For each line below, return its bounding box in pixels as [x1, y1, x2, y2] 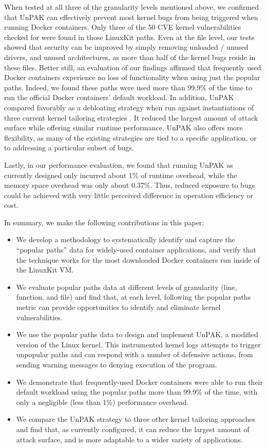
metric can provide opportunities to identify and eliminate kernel [16, 302, 221, 313]
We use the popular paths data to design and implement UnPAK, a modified [16, 329, 258, 340]
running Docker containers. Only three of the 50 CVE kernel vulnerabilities [4, 22, 241, 32]
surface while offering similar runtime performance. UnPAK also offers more [4, 122, 243, 133]
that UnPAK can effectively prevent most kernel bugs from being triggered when [4, 11, 258, 22]
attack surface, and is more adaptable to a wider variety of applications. [16, 434, 243, 444]
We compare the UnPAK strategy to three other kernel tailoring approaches [16, 414, 256, 424]
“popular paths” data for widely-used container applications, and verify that [16, 244, 256, 255]
